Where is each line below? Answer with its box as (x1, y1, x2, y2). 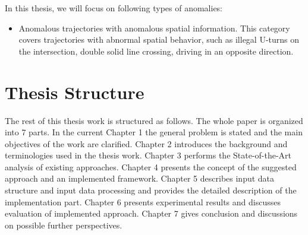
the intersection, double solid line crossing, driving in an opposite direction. (18, 45, 294, 57)
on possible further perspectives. (5, 218, 122, 231)
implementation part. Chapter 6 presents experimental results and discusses (5, 195, 281, 208)
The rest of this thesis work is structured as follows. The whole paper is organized (5, 114, 303, 126)
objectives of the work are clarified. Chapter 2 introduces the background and (5, 137, 288, 150)
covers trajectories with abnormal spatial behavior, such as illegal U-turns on (18, 33, 300, 46)
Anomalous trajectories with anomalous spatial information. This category (18, 21, 290, 34)
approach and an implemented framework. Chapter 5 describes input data (5, 172, 275, 185)
